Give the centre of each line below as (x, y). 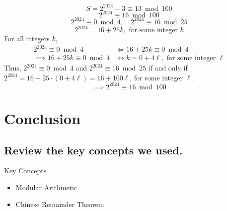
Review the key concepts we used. (93, 150)
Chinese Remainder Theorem (60, 204)
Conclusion (42, 118)
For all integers (27, 38)
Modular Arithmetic (46, 187)
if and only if (168, 68)
